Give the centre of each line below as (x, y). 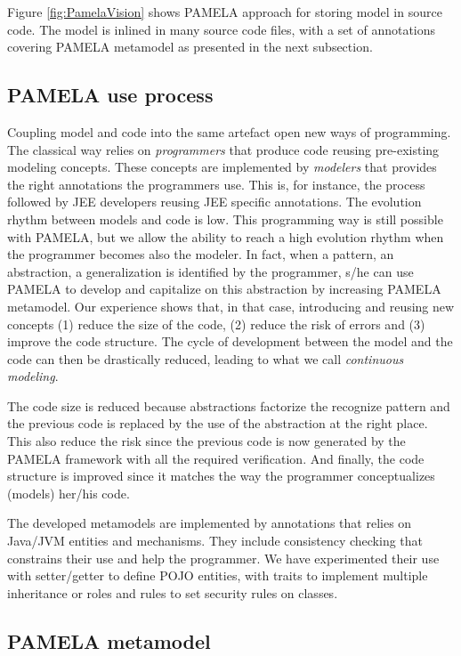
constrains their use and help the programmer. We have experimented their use (223, 558)
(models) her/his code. (69, 493)
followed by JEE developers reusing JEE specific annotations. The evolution (214, 202)
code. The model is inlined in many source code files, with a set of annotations (222, 29)
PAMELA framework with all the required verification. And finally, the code (216, 458)
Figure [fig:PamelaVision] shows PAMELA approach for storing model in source (225, 12)
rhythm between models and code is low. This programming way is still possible (225, 219)
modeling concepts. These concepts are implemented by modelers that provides (222, 167)
